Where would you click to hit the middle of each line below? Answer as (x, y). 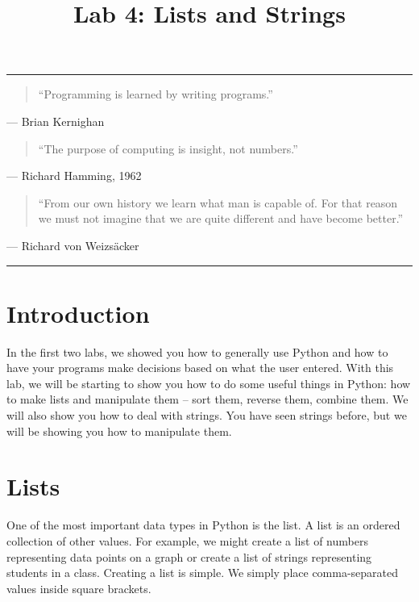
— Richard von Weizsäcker (73, 245)
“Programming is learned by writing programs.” (156, 94)
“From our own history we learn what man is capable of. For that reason (218, 202)
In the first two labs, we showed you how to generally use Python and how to (197, 351)
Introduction (78, 313)
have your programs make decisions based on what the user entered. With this (200, 368)
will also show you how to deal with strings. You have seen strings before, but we (207, 415)
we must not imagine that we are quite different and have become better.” (221, 218)
